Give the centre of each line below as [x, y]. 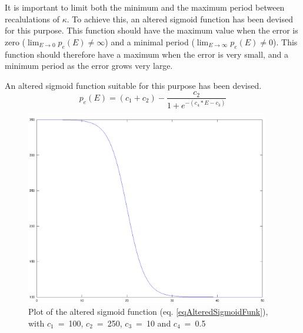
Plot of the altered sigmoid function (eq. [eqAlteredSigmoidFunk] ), [148, 311]
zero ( [15, 41]
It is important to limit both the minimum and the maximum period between [145, 7]
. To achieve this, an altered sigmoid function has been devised [180, 19]
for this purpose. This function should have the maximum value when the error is [151, 30]
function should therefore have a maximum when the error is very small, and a [146, 54]
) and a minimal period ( [150, 41]
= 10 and [154, 323]
